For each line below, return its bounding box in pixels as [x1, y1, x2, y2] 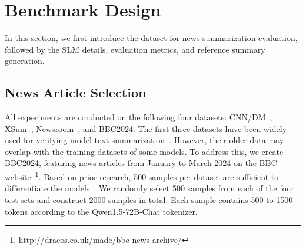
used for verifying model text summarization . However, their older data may [5, 134, 284, 146]
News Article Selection [5, 83, 147, 102]
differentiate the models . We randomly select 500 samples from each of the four [5, 182, 294, 194]
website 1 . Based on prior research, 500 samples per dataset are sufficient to [5, 169, 279, 183]
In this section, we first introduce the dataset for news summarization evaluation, [5, 32, 298, 44]
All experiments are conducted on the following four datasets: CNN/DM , [5, 111, 272, 123]
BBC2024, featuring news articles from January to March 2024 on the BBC [5, 157, 277, 169]
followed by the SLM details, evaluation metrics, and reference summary [5, 43, 265, 55]
